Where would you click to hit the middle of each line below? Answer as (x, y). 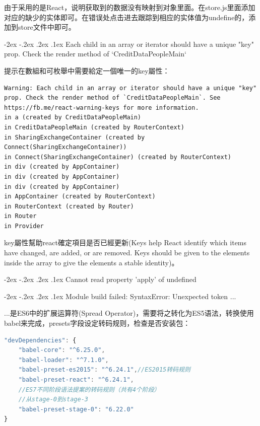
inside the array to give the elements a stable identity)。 (91, 262)
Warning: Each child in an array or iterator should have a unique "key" (131, 88)
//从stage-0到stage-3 (53, 400)
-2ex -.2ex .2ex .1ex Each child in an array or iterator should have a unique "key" (129, 44)
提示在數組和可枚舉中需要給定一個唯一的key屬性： (87, 70)
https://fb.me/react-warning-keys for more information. (102, 108)
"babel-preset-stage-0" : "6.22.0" (76, 409)
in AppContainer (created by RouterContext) (80, 197)
